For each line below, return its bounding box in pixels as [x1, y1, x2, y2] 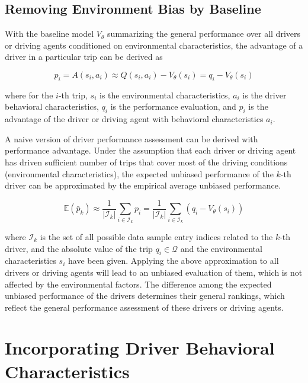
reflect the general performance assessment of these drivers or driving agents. [5, 301, 284, 313]
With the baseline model [5, 27, 94, 40]
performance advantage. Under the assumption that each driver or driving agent [5, 144, 296, 157]
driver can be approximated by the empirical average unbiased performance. [5, 179, 281, 191]
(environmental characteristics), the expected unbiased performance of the [5, 167, 274, 180]
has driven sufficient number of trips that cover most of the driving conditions [5, 155, 288, 168]
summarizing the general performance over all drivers [107, 27, 301, 40]
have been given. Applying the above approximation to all [68, 254, 279, 267]
